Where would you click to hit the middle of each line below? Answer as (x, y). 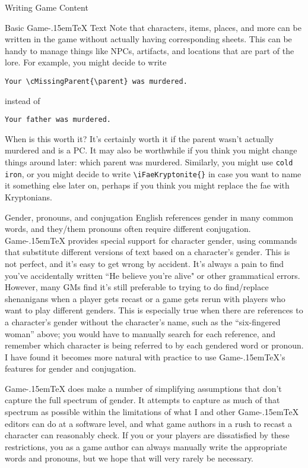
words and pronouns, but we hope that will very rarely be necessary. (129, 458)
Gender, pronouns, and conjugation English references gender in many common (149, 217)
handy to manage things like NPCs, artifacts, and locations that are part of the (150, 50)
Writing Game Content (47, 7)
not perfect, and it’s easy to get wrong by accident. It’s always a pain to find (145, 263)
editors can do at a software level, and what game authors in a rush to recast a (148, 423)
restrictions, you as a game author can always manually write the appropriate (146, 446)
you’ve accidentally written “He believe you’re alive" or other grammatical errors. (153, 275)
